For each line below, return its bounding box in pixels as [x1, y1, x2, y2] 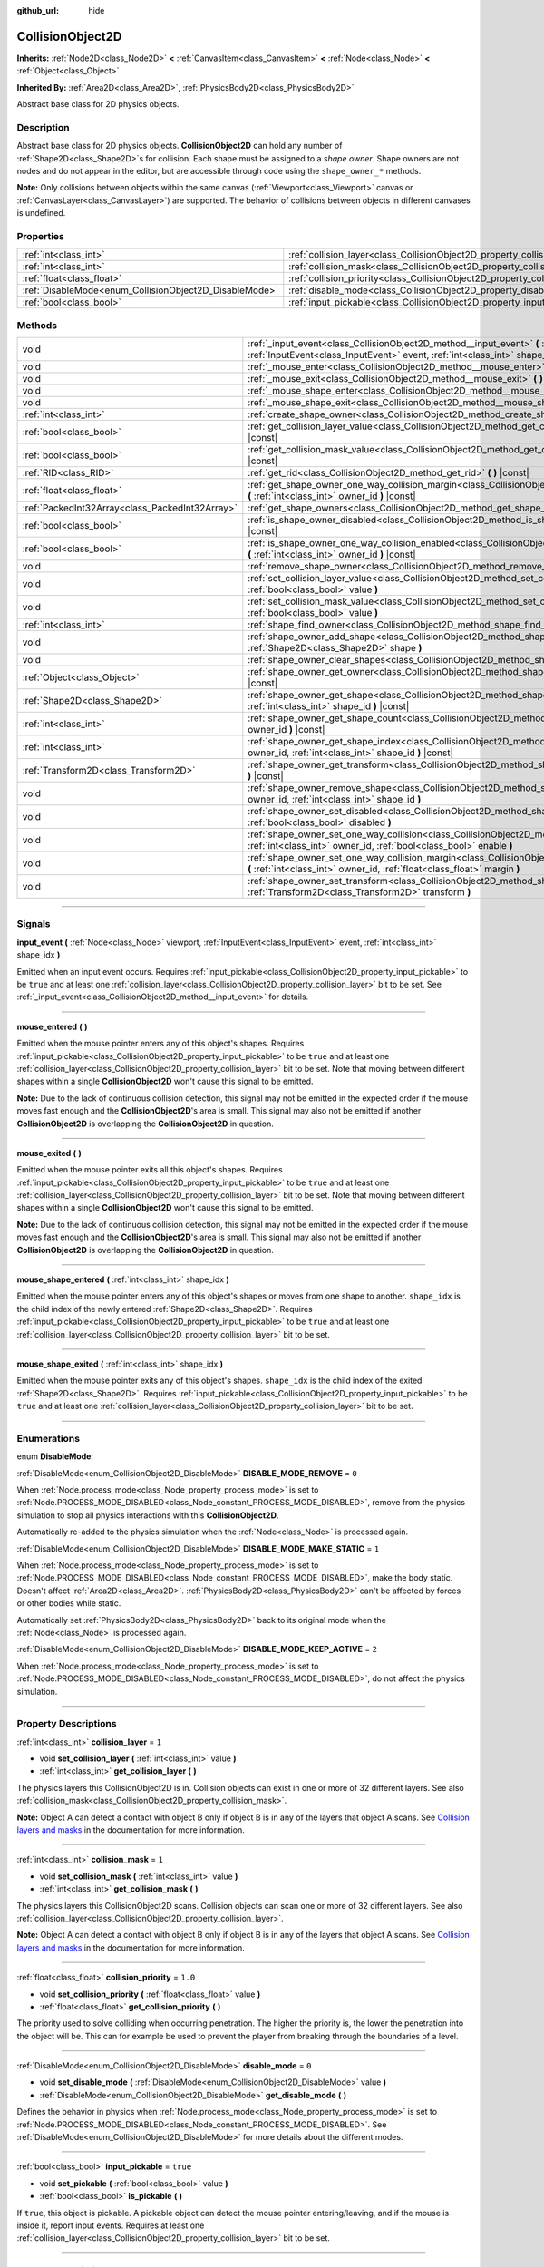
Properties [16, 229, 65, 242]
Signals [16, 918, 51, 930]
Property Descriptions [16, 1717, 117, 1730]
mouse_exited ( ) [16, 1147, 82, 1158]
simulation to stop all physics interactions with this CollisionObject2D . [16, 1510, 279, 1521]
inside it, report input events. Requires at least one [16, 2220, 205, 2231]
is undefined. [16, 208, 66, 219]
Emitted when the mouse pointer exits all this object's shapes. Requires [16, 1164, 283, 1175]
